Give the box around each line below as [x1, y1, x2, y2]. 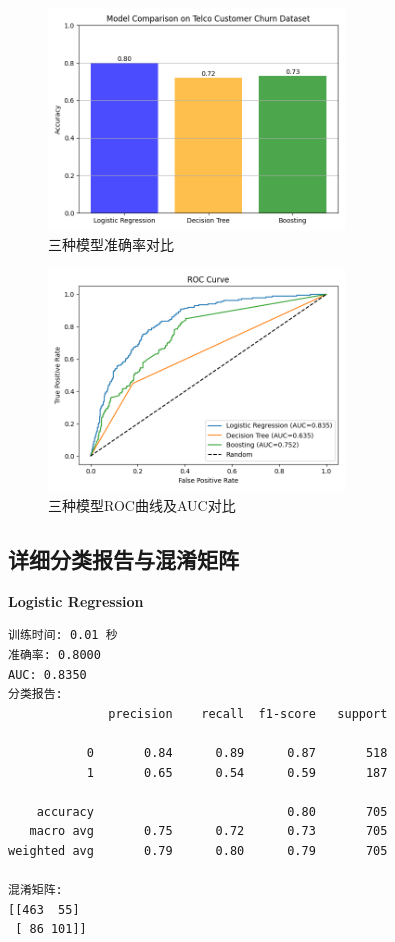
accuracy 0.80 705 [36, 804, 388, 819]
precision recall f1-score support [108, 706, 388, 721]
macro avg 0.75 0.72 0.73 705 [29, 824, 388, 839]
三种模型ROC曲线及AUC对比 [48, 494, 236, 515]
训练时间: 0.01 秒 [8, 628, 118, 643]
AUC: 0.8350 [8, 667, 87, 682]
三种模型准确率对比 [48, 234, 174, 255]
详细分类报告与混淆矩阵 [8, 543, 239, 574]
